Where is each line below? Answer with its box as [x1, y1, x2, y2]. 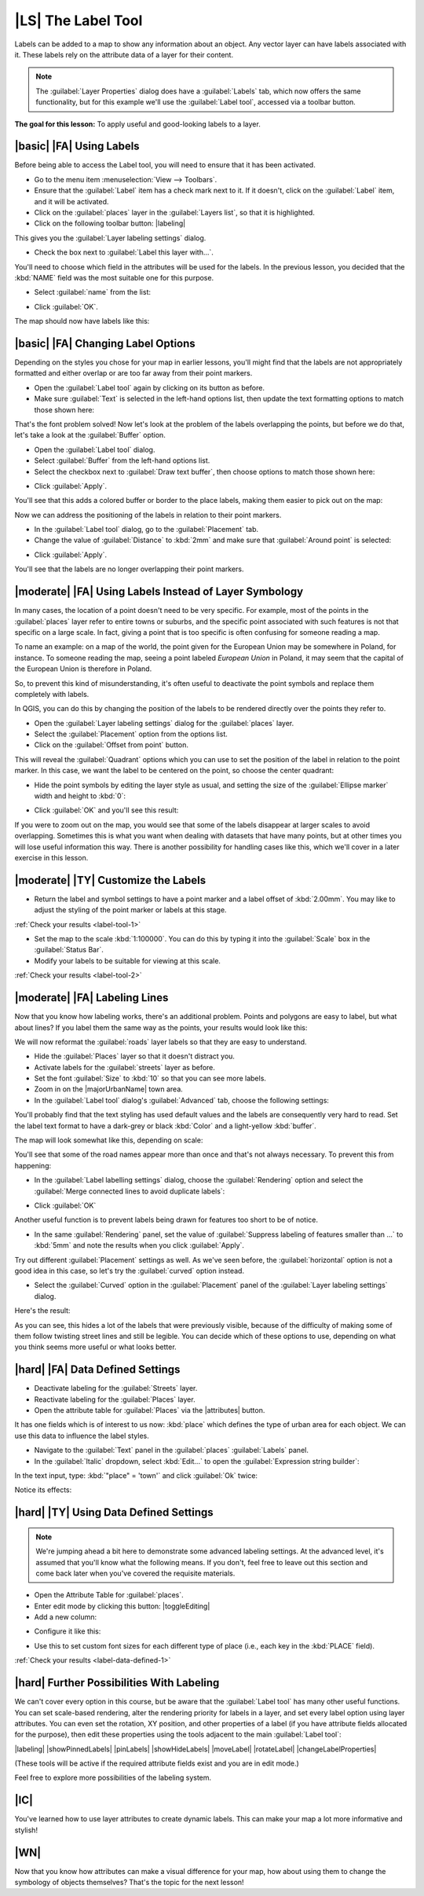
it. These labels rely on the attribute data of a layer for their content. [14, 50, 234, 59]
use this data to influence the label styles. [14, 1431, 149, 1440]
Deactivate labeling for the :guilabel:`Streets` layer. [34, 1384, 198, 1393]
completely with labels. [14, 689, 90, 699]
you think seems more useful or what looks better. [14, 1342, 177, 1351]
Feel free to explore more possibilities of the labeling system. [14, 1773, 212, 1783]
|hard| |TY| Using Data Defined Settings [14, 1505, 214, 1520]
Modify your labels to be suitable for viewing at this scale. [34, 955, 221, 966]
